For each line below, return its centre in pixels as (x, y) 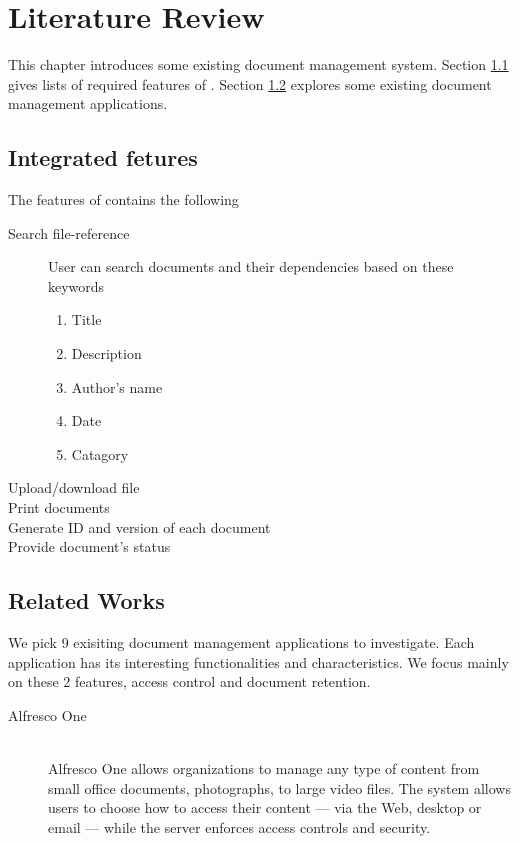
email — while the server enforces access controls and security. (239, 826)
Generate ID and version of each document (139, 526)
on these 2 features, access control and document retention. (189, 681)
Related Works (86, 600)
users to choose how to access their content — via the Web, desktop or (265, 807)
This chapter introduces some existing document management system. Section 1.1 (258, 64)
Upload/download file (74, 487)
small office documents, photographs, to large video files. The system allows (279, 787)
